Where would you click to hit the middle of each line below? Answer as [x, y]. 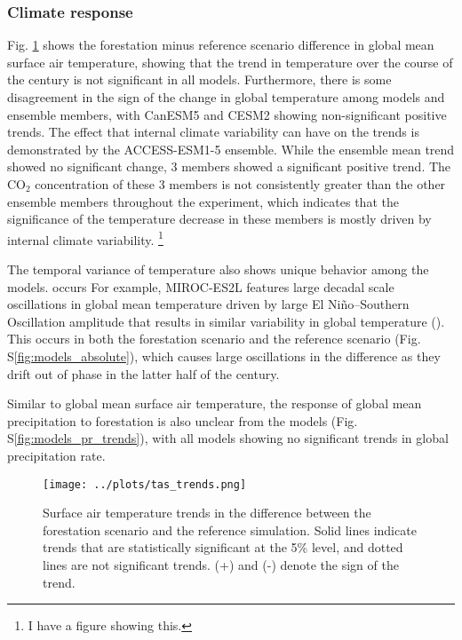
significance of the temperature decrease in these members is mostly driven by [219, 219]
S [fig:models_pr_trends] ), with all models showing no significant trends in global [228, 438]
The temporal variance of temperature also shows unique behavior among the [218, 269]
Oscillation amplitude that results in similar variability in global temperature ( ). [226, 321]
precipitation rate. [56, 455]
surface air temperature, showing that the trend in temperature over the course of [230, 62]
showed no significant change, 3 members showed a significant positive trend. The [229, 166]
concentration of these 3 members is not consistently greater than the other [240, 183]
